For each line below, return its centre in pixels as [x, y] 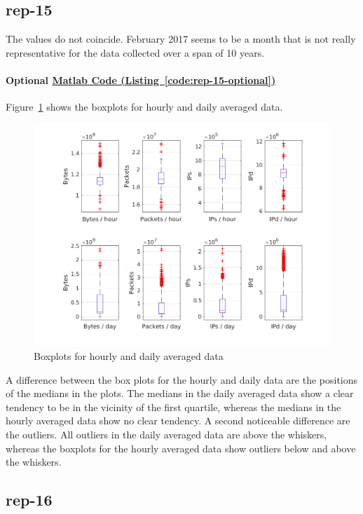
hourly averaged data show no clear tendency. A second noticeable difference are [178, 421]
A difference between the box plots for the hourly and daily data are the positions [182, 379]
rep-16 [29, 500]
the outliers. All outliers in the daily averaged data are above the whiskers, [166, 434]
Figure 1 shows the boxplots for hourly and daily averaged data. [144, 107]
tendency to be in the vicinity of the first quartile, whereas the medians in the [173, 407]
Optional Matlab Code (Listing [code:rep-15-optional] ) [141, 79]
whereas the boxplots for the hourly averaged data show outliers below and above [181, 448]
